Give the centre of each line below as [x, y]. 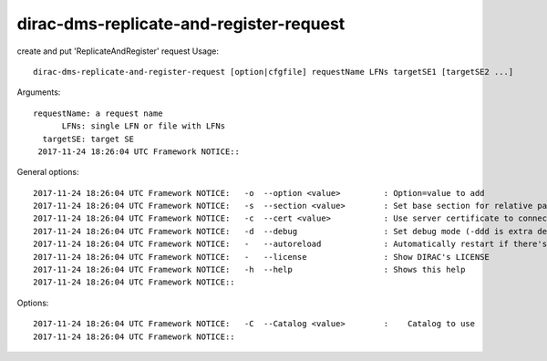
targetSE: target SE [88, 139]
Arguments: [39, 92]
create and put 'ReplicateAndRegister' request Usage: [118, 51]
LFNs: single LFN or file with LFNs [144, 126]
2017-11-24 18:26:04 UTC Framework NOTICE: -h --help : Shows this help [249, 270]
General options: [48, 172]
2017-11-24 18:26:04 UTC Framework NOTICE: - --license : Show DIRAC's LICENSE [261, 257]
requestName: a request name [98, 113]
